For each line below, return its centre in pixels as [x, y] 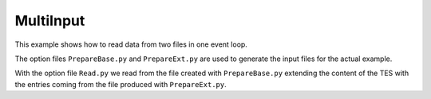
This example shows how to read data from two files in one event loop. [131, 44]
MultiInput [50, 21]
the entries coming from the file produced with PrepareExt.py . [121, 84]
